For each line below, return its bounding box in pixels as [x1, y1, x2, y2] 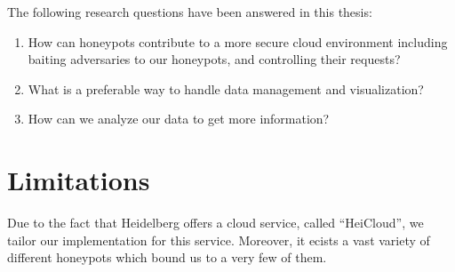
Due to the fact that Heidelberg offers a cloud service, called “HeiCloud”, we [7, 213, 424, 232]
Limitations [7, 162, 150, 198]
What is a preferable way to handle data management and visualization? [28, 79, 424, 98]
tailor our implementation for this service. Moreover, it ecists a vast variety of [7, 230, 430, 249]
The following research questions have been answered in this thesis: [7, 3, 372, 20]
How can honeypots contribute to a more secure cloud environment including [28, 32, 448, 51]
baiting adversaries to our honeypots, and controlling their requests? [28, 50, 401, 68]
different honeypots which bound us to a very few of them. [7, 248, 327, 267]
